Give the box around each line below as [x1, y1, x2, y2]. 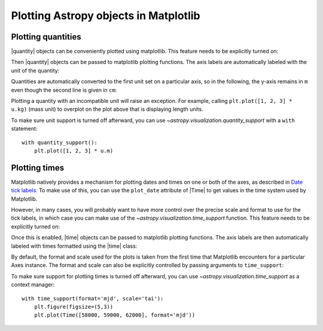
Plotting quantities [11, 32, 81, 42]
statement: [11, 125, 38, 132]
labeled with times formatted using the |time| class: [11, 242, 138, 250]
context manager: [11, 281, 55, 289]
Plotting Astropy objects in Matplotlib [11, 9, 200, 22]
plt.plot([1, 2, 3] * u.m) [33, 147, 114, 154]
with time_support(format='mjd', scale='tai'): [22, 295, 164, 302]
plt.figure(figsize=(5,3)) [33, 303, 114, 310]
